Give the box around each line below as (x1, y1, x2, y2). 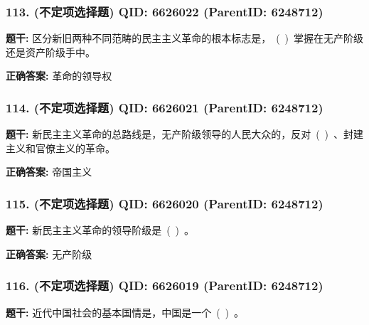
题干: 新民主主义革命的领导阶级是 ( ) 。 (6, 223, 195, 238)
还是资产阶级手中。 (6, 44, 95, 59)
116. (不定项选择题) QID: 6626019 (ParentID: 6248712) (6, 277, 323, 294)
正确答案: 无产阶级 (6, 246, 92, 261)
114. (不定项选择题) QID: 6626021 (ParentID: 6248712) (6, 98, 323, 116)
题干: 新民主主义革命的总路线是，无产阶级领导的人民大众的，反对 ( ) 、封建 (6, 127, 364, 142)
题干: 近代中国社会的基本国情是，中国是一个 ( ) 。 (6, 304, 245, 319)
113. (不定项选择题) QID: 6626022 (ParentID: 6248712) (6, 2, 323, 20)
